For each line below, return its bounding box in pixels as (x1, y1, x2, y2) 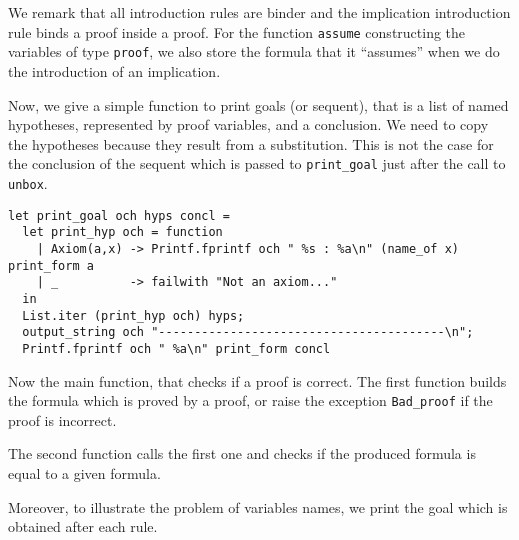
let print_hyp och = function (22, 225, 223, 240)
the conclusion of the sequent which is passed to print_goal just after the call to (8, 153, 506, 174)
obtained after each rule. (8, 516, 158, 537)
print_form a (8, 258, 94, 273)
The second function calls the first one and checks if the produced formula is (8, 443, 476, 464)
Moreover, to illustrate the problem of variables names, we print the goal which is (8, 496, 508, 517)
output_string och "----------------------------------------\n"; (22, 325, 474, 340)
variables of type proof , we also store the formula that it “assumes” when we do (8, 41, 500, 62)
